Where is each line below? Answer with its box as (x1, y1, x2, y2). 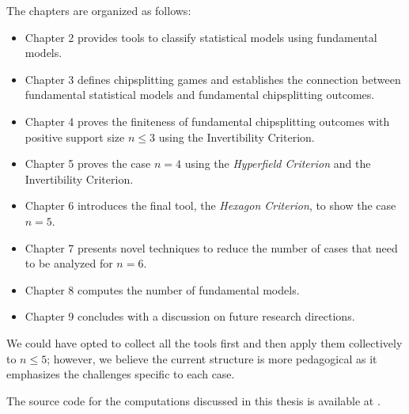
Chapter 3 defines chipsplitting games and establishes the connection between (25, 70, 401, 87)
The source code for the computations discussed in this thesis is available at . (6, 392, 381, 408)
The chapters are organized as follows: (6, 2, 191, 18)
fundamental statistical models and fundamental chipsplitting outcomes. (25, 86, 375, 103)
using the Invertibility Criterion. (158, 128, 315, 145)
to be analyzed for (25, 255, 113, 272)
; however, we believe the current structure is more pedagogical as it (47, 350, 377, 367)
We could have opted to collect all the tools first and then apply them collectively (6, 334, 403, 351)
